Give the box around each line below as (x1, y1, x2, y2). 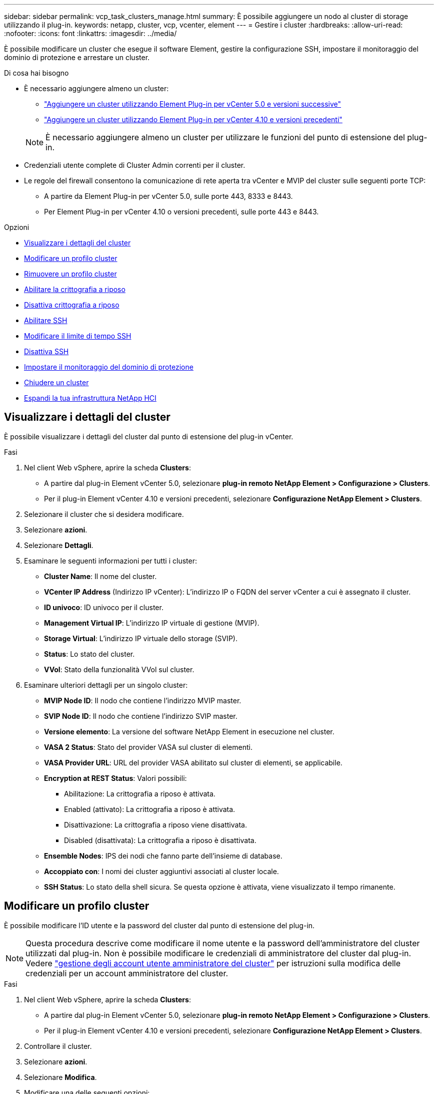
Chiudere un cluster (24, 378, 89, 387)
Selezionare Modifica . (24, 1072, 97, 1081)
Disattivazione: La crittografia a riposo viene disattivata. (64, 820, 247, 829)
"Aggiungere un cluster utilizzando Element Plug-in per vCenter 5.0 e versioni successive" (44, 100, 341, 108)
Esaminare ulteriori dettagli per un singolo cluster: (24, 680, 188, 689)
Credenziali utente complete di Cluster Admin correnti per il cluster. (24, 161, 245, 169)
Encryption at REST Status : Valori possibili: (44, 773, 187, 782)
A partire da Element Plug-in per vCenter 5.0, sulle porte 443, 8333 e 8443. (44, 192, 293, 200)
